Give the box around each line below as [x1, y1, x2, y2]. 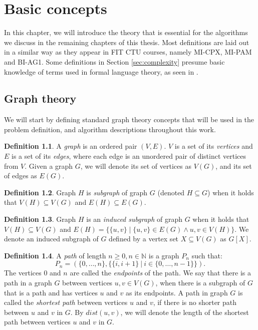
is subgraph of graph [86, 187, 148, 197]
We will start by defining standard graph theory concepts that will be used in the [4, 114, 254, 125]
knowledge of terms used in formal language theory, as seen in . [4, 66, 198, 77]
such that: [191, 250, 222, 260]
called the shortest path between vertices [4, 297, 128, 307]
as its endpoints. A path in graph [125, 287, 228, 297]
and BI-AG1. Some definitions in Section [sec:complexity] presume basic [4, 56, 225, 67]
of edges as [4, 170, 37, 181]
